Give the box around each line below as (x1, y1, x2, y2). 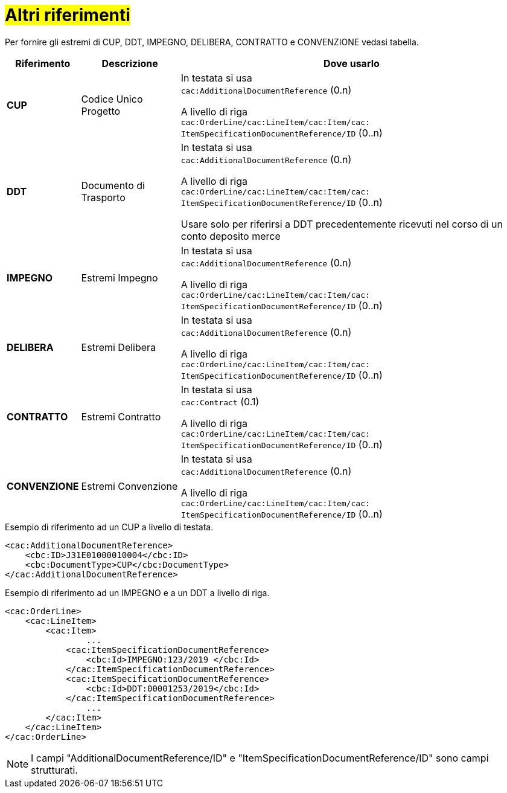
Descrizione (101, 57, 158, 69)
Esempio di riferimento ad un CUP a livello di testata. (5, 521, 214, 532)
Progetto (81, 105, 121, 118)
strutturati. (31, 763, 78, 776)
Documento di (81, 179, 145, 192)
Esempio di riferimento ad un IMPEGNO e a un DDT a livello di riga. (5, 587, 270, 598)
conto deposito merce (180, 230, 281, 242)
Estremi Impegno (81, 272, 158, 284)
